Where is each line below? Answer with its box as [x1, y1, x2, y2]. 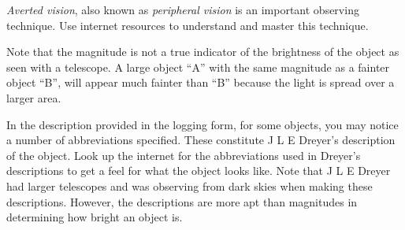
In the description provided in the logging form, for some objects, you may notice [6, 116, 399, 132]
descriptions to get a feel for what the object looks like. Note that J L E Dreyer [6, 162, 391, 179]
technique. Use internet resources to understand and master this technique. [6, 17, 369, 33]
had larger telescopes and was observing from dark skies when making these [6, 177, 373, 194]
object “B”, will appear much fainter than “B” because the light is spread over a [6, 74, 395, 91]
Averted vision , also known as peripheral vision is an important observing [6, 2, 359, 17]
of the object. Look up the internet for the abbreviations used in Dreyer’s [6, 147, 361, 163]
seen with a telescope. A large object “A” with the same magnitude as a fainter [6, 58, 390, 75]
